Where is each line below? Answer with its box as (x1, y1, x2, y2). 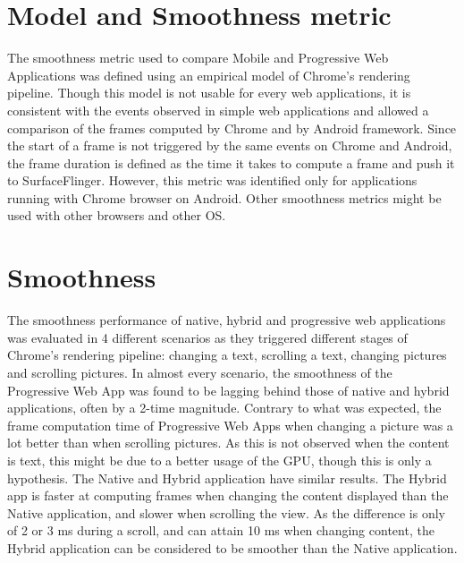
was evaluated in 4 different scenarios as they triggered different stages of (7, 328, 408, 346)
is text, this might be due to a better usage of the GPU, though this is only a (7, 450, 432, 469)
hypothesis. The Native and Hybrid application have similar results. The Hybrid (7, 468, 447, 487)
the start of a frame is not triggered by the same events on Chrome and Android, (7, 136, 452, 155)
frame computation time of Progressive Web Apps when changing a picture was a (7, 415, 453, 434)
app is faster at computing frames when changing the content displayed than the (7, 486, 449, 505)
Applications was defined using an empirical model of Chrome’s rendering (7, 65, 410, 84)
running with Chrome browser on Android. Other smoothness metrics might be (7, 188, 442, 207)
